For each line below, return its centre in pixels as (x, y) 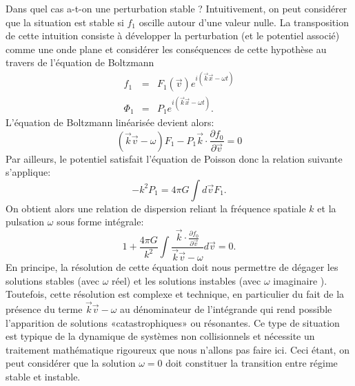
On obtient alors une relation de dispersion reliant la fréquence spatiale (156, 208)
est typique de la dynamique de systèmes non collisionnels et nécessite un (160, 336)
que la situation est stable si (65, 22)
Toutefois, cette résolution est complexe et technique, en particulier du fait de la (175, 294)
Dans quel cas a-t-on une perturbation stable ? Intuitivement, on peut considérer (176, 8)
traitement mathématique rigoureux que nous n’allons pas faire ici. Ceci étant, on (177, 349)
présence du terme (44, 309)
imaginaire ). (300, 280)
